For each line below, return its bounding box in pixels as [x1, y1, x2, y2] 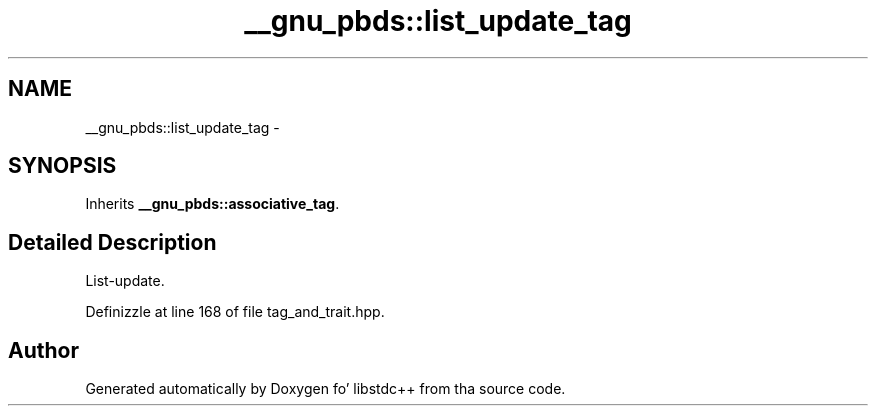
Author [8, 337, 79, 363]
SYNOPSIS [8, 153, 117, 179]
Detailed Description [8, 229, 217, 255]
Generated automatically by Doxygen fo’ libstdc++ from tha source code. [85, 380, 566, 398]
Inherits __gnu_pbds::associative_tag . [85, 195, 340, 213]
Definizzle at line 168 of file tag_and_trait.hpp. [85, 303, 385, 321]
